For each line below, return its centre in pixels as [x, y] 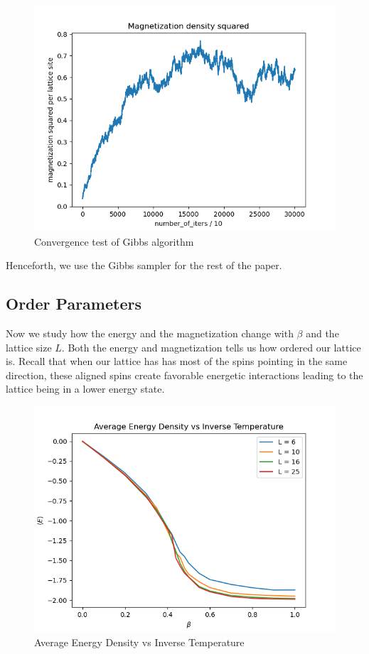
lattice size [29, 347]
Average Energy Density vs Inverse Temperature [139, 642]
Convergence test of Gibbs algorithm [114, 241]
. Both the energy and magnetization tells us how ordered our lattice [211, 347]
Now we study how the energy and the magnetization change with [150, 333]
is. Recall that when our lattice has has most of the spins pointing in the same [177, 361]
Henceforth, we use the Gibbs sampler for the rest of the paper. [144, 265]
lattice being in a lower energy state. [85, 389]
